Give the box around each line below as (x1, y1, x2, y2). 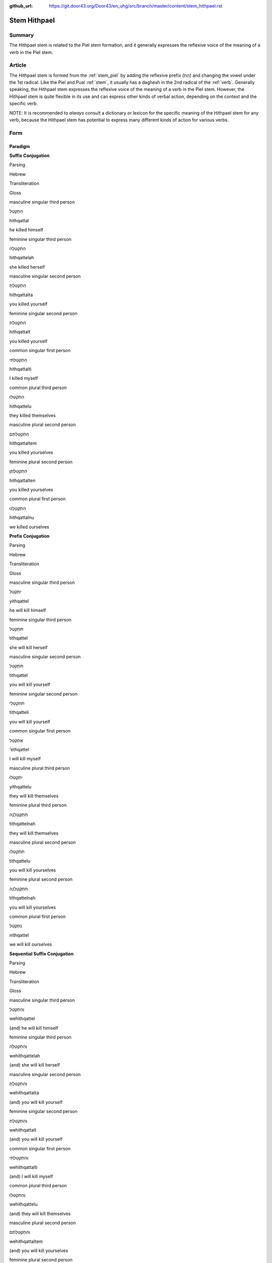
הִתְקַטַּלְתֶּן (9, 468, 28, 474)
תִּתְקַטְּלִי (9, 700, 25, 706)
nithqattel (9, 932, 29, 938)
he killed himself (9, 227, 43, 233)
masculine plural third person (9, 765, 70, 771)
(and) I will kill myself (9, 1173, 53, 1179)
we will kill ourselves (9, 941, 52, 947)
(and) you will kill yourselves (9, 1248, 69, 1254)
